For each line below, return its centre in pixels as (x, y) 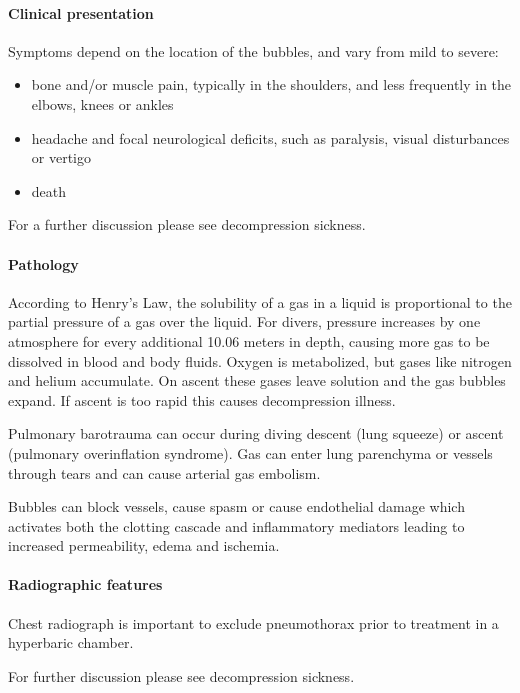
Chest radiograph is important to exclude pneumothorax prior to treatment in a (253, 622)
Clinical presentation (81, 12)
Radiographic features (85, 584)
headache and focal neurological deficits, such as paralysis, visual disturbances (270, 137)
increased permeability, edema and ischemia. (144, 545)
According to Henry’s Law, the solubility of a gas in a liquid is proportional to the (260, 301)
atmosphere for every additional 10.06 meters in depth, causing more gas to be (249, 340)
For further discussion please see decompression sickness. (181, 675)
